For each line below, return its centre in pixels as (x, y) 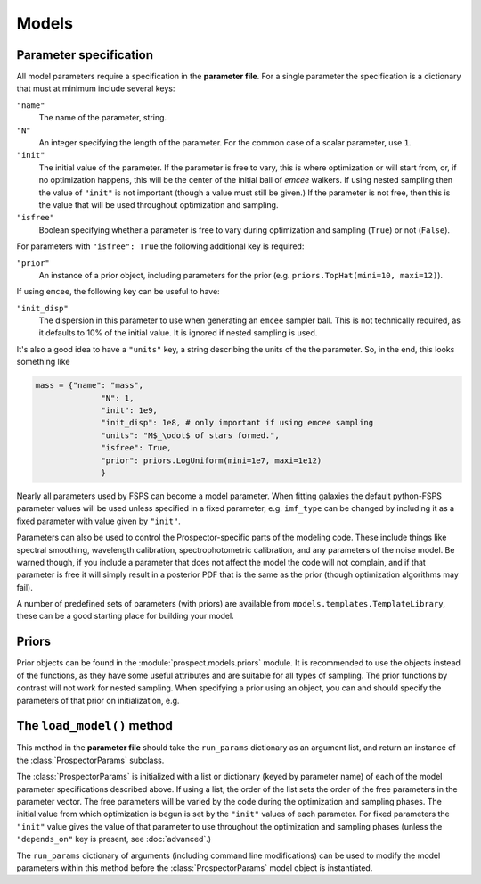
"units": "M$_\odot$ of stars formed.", (190, 435)
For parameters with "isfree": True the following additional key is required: (160, 246)
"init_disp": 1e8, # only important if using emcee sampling (237, 423)
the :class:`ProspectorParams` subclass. (90, 760)
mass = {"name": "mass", (90, 385)
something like (43, 362)
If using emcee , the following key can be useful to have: (118, 292)
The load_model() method (94, 726)
